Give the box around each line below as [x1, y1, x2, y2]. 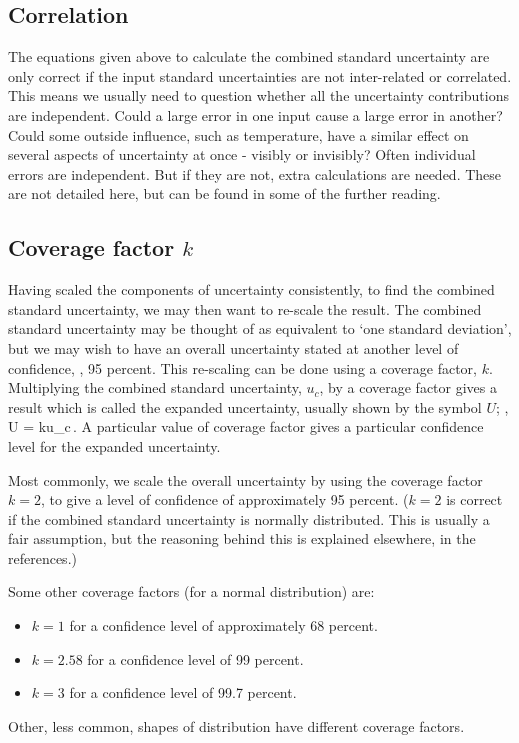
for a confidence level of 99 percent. [87, 648, 304, 669]
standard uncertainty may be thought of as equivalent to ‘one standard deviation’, [8, 318, 512, 339]
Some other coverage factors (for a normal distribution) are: [8, 581, 375, 602]
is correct [446, 489, 503, 510]
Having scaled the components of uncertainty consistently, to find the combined [8, 279, 495, 300]
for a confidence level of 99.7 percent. [69, 682, 297, 703]
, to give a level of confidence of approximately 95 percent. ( [40, 489, 409, 510]
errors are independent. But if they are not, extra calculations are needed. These [8, 163, 502, 184]
